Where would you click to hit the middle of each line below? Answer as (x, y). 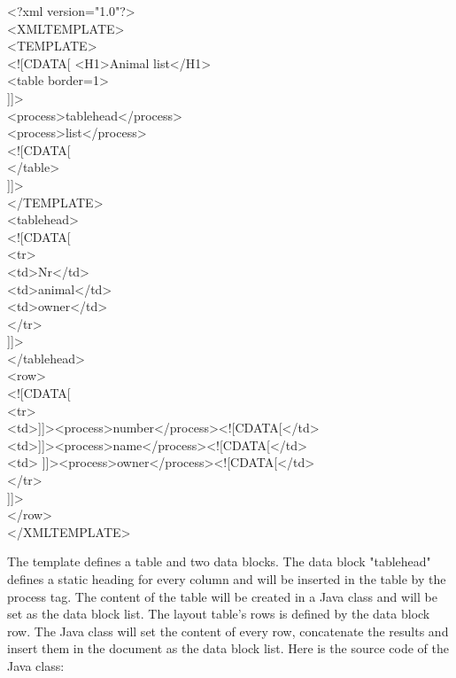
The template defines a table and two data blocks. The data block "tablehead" (219, 561)
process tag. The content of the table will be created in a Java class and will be (222, 596)
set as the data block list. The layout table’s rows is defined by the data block (219, 614)
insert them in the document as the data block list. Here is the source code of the (228, 648)
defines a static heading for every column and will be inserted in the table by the (227, 579)
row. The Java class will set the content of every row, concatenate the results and (228, 631)
